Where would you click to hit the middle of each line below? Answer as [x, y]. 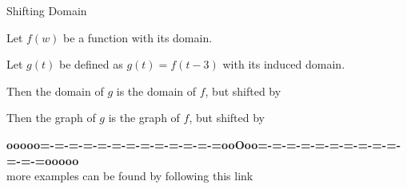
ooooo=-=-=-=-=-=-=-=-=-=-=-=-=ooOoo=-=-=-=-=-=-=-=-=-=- [204, 144]
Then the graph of [51, 118]
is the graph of [144, 118]
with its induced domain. [284, 64]
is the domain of [156, 91]
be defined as [91, 64]
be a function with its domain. [138, 37]
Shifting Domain [47, 10]
